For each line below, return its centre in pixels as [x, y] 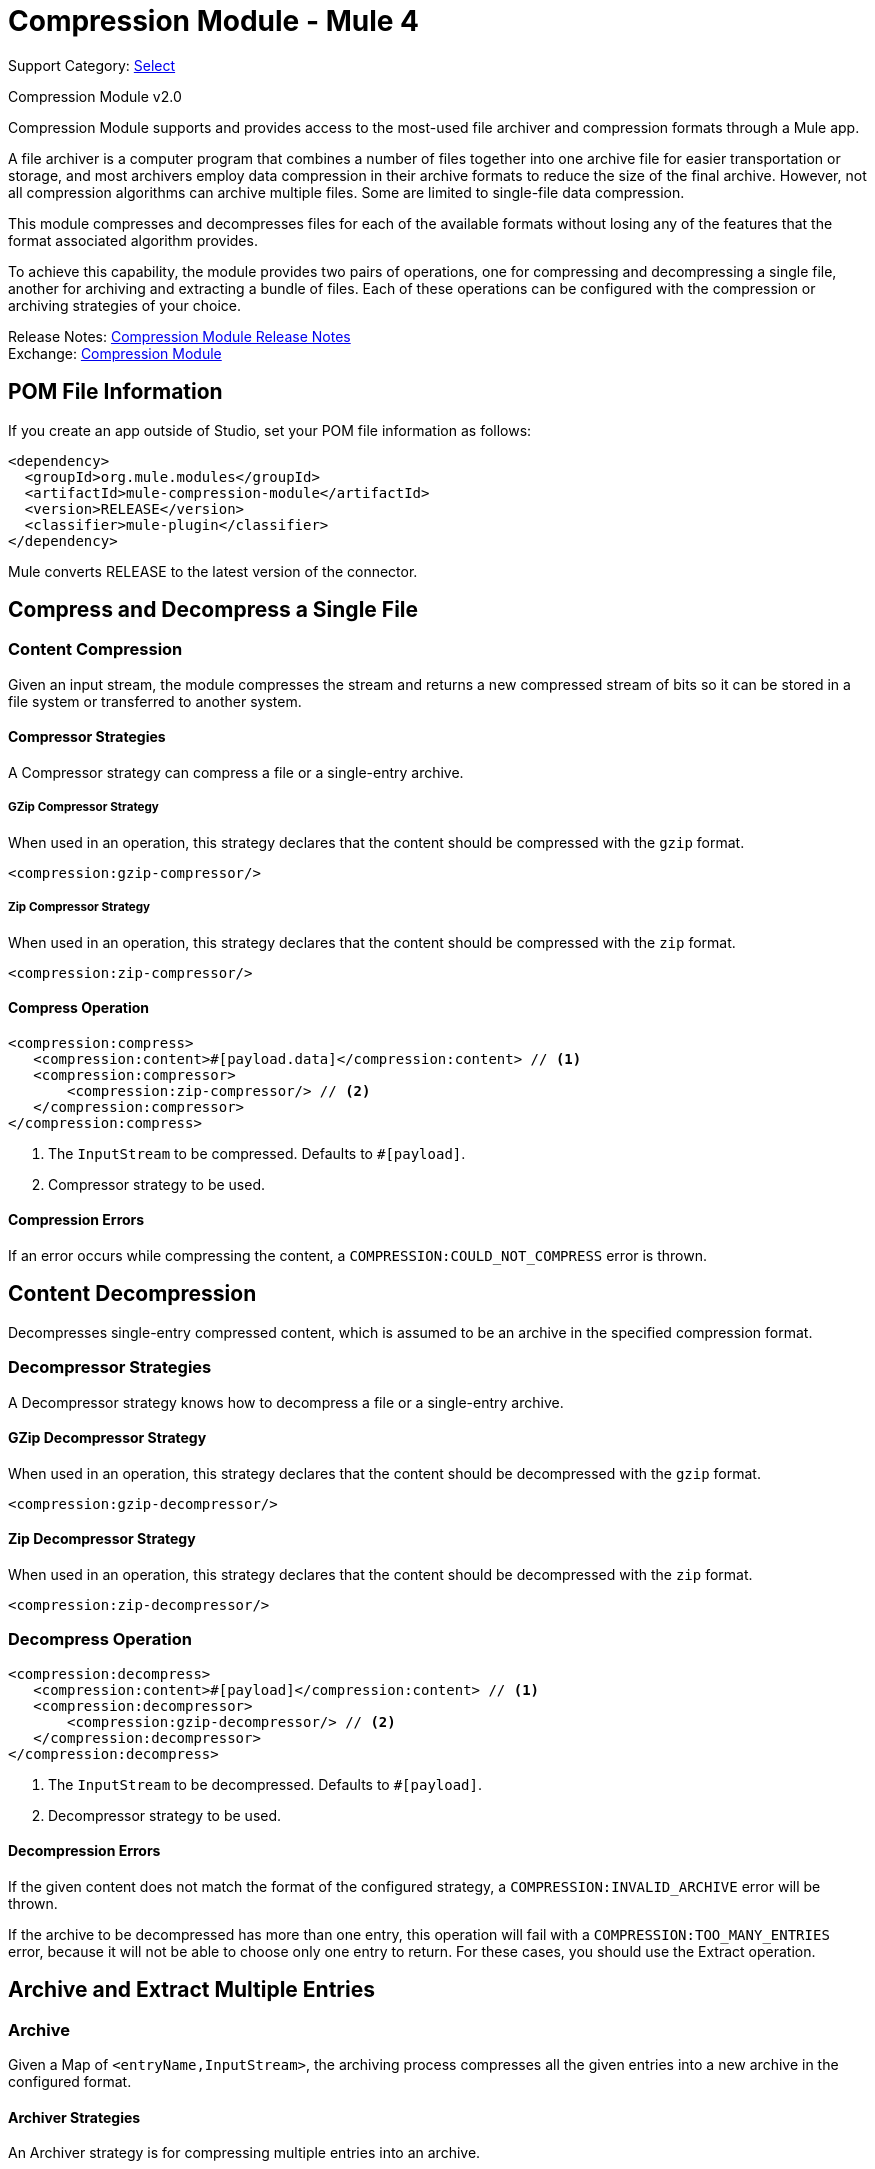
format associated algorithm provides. [133, 240]
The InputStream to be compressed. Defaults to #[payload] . [257, 1153]
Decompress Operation [100, 1639]
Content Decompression [132, 1294]
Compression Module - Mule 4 [213, 21]
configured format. [70, 2082]
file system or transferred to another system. [155, 701]
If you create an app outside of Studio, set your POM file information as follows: [270, 430]
